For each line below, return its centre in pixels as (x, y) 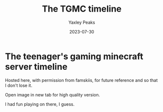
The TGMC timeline (82, 9)
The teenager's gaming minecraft (74, 56)
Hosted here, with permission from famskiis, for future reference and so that (81, 80)
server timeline (36, 67)
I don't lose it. (19, 85)
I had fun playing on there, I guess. (40, 104)
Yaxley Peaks (82, 22)
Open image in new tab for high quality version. (53, 95)
